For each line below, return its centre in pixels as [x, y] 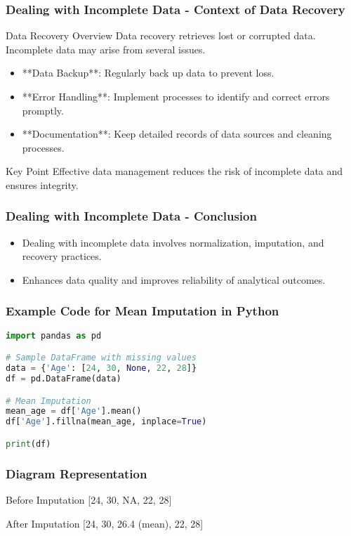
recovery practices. [62, 256]
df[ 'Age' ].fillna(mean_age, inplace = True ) [106, 422]
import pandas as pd [54, 335]
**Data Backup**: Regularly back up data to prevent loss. [148, 73]
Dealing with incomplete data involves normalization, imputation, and [173, 242]
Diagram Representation [77, 473]
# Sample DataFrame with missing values [101, 358]
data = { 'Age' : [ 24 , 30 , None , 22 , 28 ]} [101, 368]
